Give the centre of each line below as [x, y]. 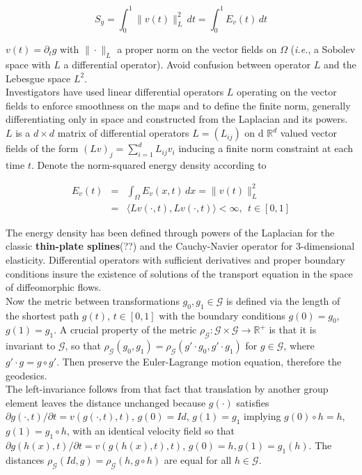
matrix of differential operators [123, 133]
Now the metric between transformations [93, 300]
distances [25, 459]
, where [299, 346]
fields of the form [42, 148]
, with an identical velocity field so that [150, 431]
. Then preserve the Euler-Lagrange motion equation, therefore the [199, 361]
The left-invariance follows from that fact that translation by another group [167, 389]
